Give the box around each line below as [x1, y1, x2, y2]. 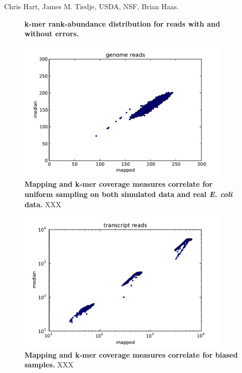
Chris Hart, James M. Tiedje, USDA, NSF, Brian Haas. [4, 1, 179, 11]
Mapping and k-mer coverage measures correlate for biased [25, 349, 238, 360]
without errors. [25, 28, 79, 39]
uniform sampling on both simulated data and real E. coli [25, 188, 233, 199]
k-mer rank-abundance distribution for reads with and [25, 18, 221, 29]
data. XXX [25, 199, 61, 209]
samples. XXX [25, 359, 74, 370]
